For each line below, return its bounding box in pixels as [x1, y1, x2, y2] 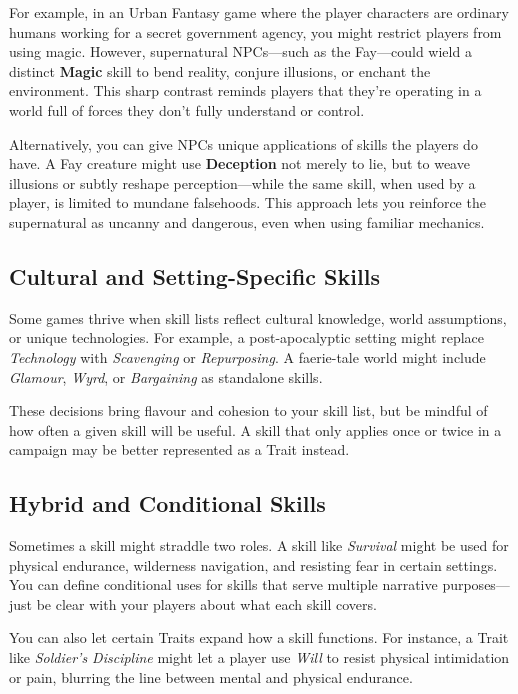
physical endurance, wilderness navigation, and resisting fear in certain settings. [9, 554, 498, 575]
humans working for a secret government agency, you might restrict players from [9, 21, 502, 42]
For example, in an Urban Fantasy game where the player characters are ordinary [9, 2, 509, 22]
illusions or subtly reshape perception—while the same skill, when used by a [9, 172, 476, 193]
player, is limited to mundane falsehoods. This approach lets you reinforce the [9, 192, 486, 213]
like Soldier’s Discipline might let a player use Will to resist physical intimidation [9, 647, 510, 668]
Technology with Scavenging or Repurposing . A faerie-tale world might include [9, 346, 486, 367]
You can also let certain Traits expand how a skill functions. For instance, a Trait [9, 627, 509, 648]
